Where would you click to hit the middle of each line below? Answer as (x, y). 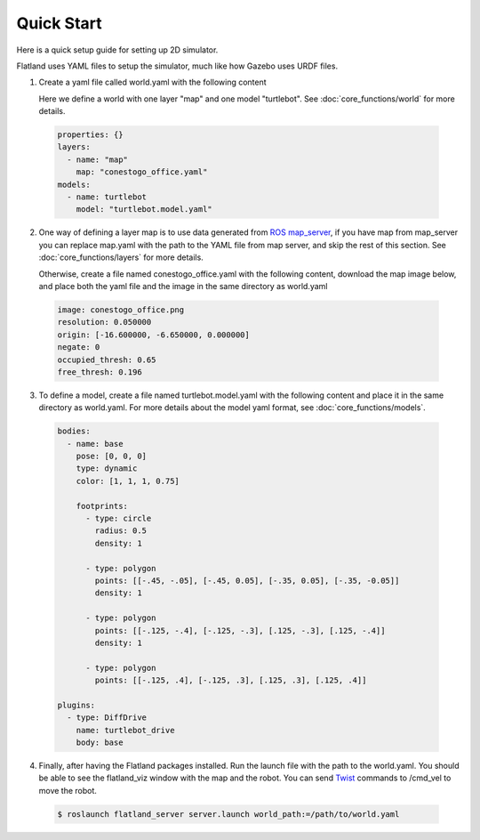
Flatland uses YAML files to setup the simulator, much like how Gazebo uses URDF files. (177, 66)
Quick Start (59, 23)
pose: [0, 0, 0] (111, 456)
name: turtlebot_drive (125, 730)
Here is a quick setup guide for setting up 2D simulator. (117, 50)
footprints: (102, 506)
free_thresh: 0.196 (100, 372)
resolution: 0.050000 (104, 322)
